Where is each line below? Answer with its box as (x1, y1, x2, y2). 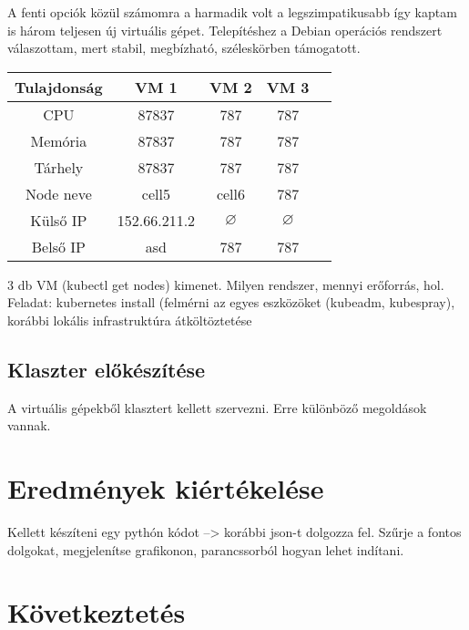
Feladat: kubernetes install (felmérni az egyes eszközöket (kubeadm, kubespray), (7, 293, 455, 312)
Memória (30, 129, 87, 151)
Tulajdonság (15, 76, 103, 98)
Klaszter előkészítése (7, 355, 206, 383)
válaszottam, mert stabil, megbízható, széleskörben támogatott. (7, 38, 361, 57)
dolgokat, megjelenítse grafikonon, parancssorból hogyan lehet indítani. (7, 540, 404, 559)
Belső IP (31, 235, 86, 257)
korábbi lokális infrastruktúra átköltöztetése (7, 310, 252, 329)
